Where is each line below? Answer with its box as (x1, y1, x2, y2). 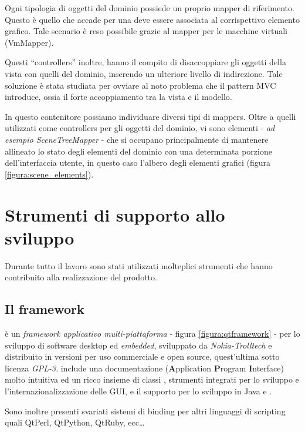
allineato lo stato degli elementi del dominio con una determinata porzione (5, 145, 272, 157)
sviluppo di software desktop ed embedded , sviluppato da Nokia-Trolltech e (5, 339, 272, 351)
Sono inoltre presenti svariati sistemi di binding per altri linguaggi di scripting (5, 404, 286, 417)
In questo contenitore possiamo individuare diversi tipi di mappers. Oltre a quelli (5, 110, 296, 122)
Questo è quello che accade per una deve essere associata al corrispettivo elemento (5, 13, 300, 25)
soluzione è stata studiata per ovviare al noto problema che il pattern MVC (5, 79, 276, 91)
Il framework (5, 300, 84, 318)
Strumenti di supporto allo (5, 202, 225, 226)
